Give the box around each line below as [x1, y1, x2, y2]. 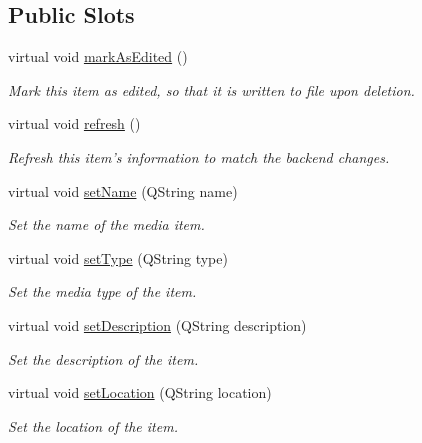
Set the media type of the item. [8, 281, 197, 302]
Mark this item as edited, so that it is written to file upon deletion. [8, 79, 415, 100]
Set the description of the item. [8, 348, 199, 369]
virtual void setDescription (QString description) [8, 314, 307, 335]
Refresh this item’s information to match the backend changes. [8, 146, 390, 167]
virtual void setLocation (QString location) [8, 382, 272, 403]
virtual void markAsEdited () [8, 46, 188, 67]
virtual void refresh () [8, 113, 141, 134]
